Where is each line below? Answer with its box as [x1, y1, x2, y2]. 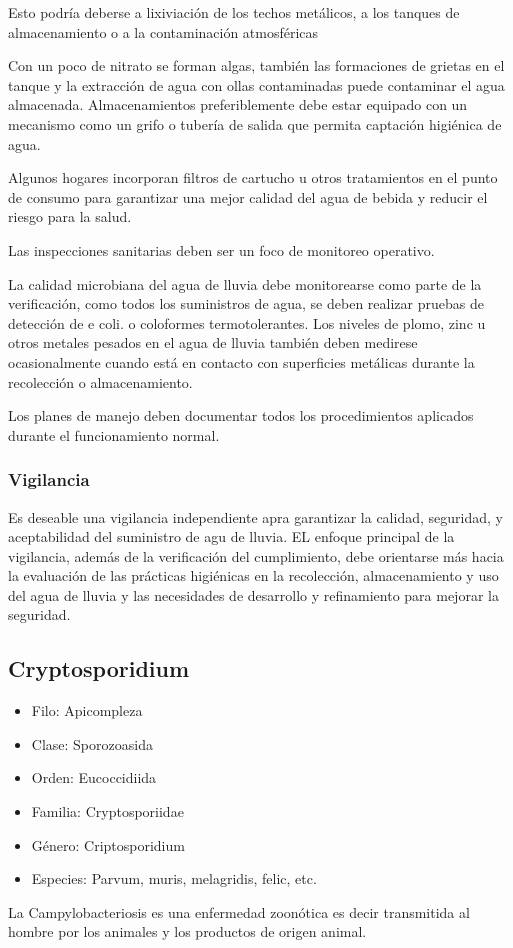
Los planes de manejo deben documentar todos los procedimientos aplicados [8, 405, 474, 426]
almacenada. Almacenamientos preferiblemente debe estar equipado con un [8, 94, 468, 115]
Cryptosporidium [8, 653, 190, 684]
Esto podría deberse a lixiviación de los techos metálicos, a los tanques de [8, 2, 460, 22]
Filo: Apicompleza [31, 700, 143, 721]
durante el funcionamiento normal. [8, 424, 220, 445]
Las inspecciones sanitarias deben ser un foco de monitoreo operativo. [8, 239, 435, 260]
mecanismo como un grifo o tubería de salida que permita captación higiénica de [8, 113, 502, 134]
